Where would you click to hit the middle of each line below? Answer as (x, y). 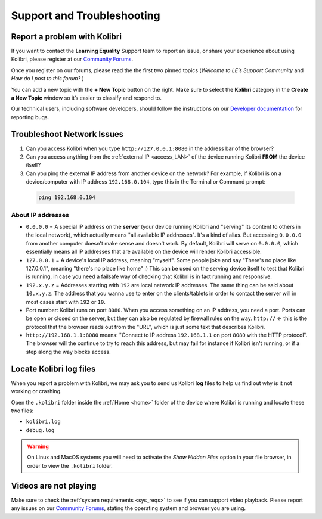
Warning (38, 446)
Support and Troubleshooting (86, 15)
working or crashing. (36, 391)
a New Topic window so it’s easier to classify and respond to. (86, 98)
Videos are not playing (54, 486)
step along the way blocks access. (69, 352)
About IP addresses (40, 215)
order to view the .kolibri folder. (70, 465)
